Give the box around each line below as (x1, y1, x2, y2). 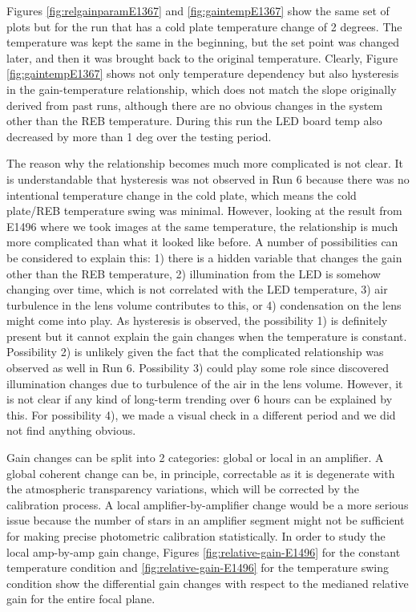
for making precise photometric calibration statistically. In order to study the (6, 528, 386, 544)
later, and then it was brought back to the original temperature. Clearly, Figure (6, 49, 398, 66)
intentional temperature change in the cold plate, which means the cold (6, 186, 357, 203)
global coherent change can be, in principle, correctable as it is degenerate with (6, 464, 395, 481)
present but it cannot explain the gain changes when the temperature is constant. (6, 327, 407, 344)
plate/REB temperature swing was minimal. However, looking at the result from (6, 202, 402, 219)
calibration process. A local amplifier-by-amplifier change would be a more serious (6, 496, 409, 513)
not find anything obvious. (6, 422, 136, 439)
